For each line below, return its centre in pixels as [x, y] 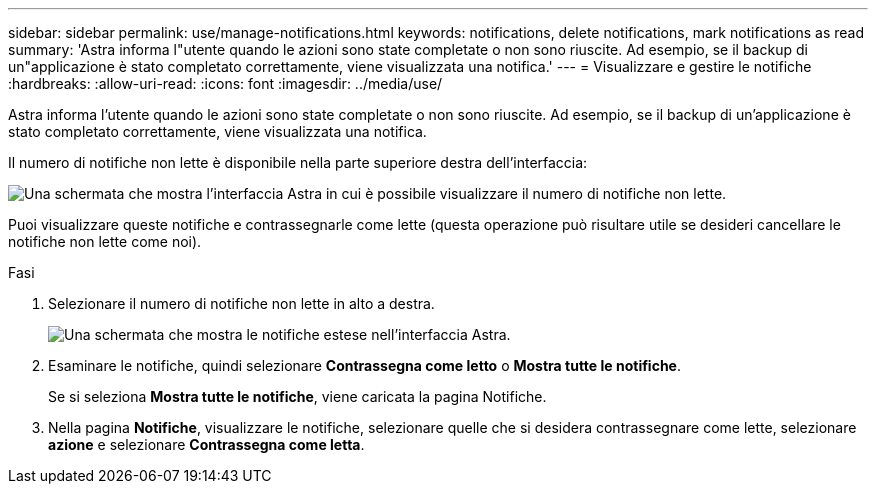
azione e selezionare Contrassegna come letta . [206, 444]
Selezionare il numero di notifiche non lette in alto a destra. [241, 303]
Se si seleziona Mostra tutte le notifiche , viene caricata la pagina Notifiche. [297, 396]
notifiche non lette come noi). [105, 241]
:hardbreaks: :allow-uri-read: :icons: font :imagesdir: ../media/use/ [225, 83]
